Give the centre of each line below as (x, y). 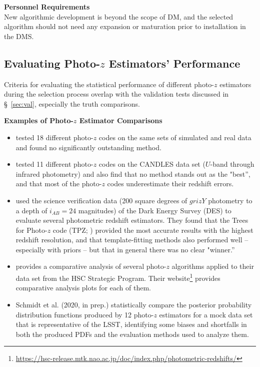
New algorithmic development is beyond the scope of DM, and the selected (119, 16)
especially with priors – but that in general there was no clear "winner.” (125, 249)
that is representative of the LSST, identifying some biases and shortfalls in (131, 324)
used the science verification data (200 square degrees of (101, 200)
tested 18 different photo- (54, 137)
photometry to (230, 200)
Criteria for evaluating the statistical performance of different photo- (109, 84)
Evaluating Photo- (52, 63)
